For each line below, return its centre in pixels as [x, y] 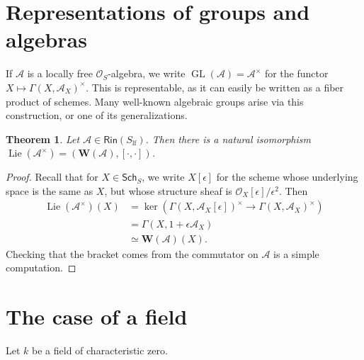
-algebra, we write [147, 73]
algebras [46, 39]
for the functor [296, 73]
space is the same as [50, 190]
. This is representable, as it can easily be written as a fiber [215, 87]
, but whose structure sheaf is [168, 190]
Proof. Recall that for [52, 177]
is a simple [296, 253]
